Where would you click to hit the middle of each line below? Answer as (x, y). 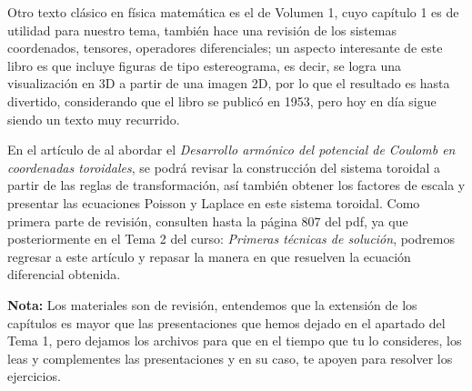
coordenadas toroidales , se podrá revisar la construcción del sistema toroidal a (224, 167)
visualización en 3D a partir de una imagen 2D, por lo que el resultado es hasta (229, 83)
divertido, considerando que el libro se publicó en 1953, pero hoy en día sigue (222, 100)
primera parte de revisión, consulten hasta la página (152, 221)
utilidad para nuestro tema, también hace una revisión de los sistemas (202, 30)
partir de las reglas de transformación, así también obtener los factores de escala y (236, 185)
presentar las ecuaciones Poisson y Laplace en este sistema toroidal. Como (214, 202)
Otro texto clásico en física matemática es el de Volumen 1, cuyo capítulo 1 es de (233, 12)
